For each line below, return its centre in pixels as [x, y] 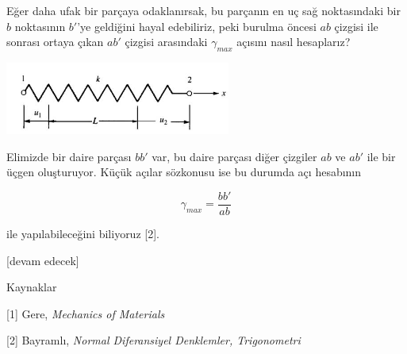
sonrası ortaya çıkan [55, 42]
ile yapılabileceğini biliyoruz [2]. [83, 233]
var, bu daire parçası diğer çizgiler [234, 156]
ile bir [381, 156]
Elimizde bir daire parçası [69, 156]
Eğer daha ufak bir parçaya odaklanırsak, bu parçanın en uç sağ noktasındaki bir [203, 10]
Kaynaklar [32, 287]
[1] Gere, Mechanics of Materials [86, 313]
